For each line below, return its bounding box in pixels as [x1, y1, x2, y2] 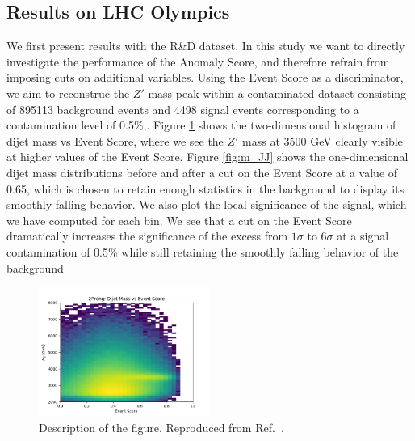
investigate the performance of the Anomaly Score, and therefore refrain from [6, 53, 390, 70]
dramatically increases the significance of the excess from [6, 227, 288, 244]
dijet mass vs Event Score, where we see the [6, 132, 224, 149]
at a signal [337, 227, 389, 244]
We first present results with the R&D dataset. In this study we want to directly [6, 37, 405, 54]
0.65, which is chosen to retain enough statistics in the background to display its [6, 180, 405, 197]
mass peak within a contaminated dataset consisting [148, 84, 407, 101]
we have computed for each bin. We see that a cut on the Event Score [6, 211, 352, 228]
